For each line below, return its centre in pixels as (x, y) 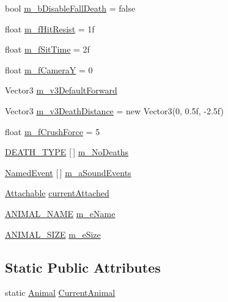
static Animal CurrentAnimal (60, 293)
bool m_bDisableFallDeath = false (70, 8)
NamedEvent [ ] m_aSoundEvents (68, 172)
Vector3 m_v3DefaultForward (61, 90)
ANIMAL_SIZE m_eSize (53, 234)
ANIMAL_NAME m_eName (60, 213)
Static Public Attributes (83, 267)
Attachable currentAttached (57, 193)
